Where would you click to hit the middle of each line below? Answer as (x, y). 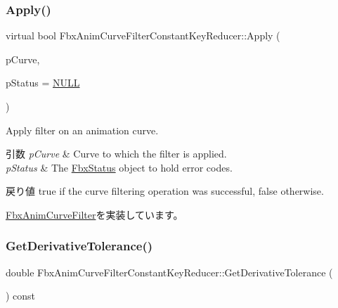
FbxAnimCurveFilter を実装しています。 (95, 214)
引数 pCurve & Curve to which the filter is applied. (116, 154)
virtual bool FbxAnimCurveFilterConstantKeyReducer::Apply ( (143, 36)
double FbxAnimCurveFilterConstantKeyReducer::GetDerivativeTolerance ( (169, 272)
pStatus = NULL (43, 83)
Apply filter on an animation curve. (82, 130)
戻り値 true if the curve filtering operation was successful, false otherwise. (165, 191)
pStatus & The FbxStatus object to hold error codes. (119, 167)
